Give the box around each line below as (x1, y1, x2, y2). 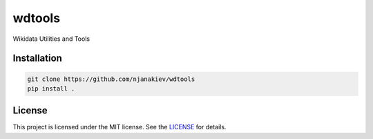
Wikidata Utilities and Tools (12, 35, 90, 43)
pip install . (27, 84, 75, 93)
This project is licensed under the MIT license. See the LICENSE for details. (12, 123, 227, 131)
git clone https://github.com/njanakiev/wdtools (27, 75, 195, 83)
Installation (12, 53, 62, 64)
